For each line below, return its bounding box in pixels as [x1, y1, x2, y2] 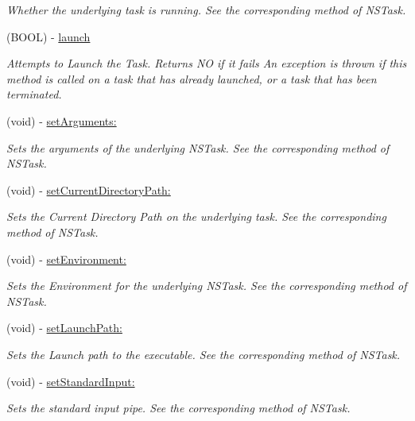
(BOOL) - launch [6, 28, 91, 44]
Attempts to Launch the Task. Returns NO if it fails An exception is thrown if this [6, 55, 407, 71]
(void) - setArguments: [6, 112, 117, 129]
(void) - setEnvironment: [6, 250, 126, 267]
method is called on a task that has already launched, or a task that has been [6, 70, 377, 87]
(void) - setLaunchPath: [6, 319, 122, 336]
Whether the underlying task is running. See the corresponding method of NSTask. [6, 2, 406, 17]
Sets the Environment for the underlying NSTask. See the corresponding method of [6, 277, 407, 294]
